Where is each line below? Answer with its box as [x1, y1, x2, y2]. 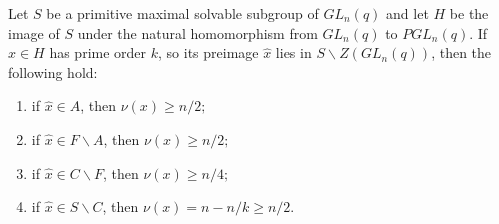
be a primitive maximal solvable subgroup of [46, 3, 319, 23]
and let [386, 3, 429, 23]
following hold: [8, 61, 98, 82]
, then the [431, 42, 492, 63]
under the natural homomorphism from [77, 22, 318, 43]
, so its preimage [158, 42, 259, 63]
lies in [275, 42, 312, 63]
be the [449, 3, 489, 23]
